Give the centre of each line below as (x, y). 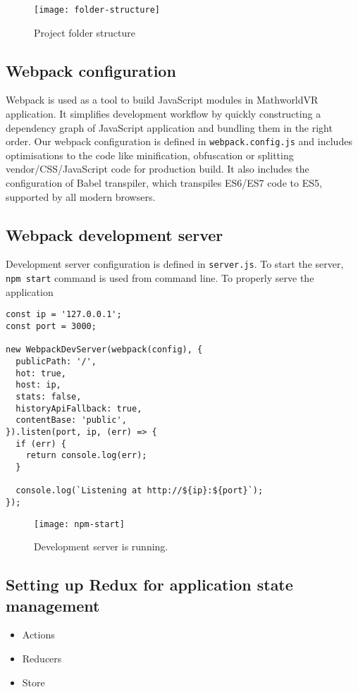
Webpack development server (115, 234)
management (53, 605)
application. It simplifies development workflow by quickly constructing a (163, 114)
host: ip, (38, 385)
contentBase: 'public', (71, 420)
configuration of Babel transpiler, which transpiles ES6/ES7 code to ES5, (164, 183)
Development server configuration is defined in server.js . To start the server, (175, 264)
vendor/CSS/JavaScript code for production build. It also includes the (158, 169)
